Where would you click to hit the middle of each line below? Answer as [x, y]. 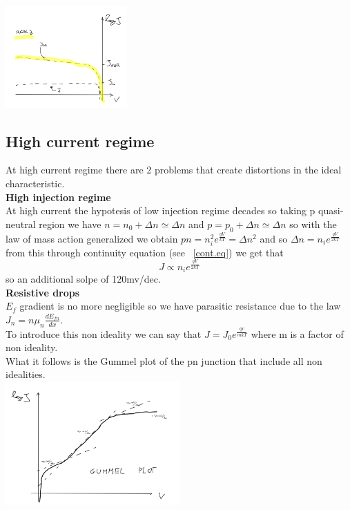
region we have [70, 224]
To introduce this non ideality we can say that [104, 333]
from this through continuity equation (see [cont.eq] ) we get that [145, 252]
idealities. [26, 374]
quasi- [331, 210]
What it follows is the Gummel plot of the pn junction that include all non [164, 360]
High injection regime [58, 197]
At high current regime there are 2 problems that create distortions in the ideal [174, 170]
